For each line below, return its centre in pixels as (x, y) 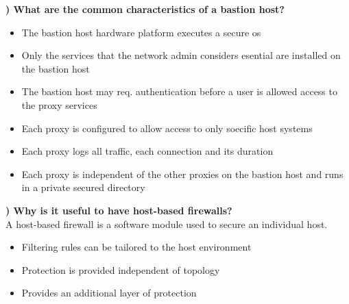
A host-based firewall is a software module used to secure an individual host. (167, 224)
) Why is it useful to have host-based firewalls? (119, 210)
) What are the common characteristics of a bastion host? (145, 9)
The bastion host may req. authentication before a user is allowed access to (179, 91)
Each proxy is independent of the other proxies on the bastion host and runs (182, 174)
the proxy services (59, 104)
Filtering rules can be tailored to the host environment (136, 247)
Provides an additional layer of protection (109, 293)
